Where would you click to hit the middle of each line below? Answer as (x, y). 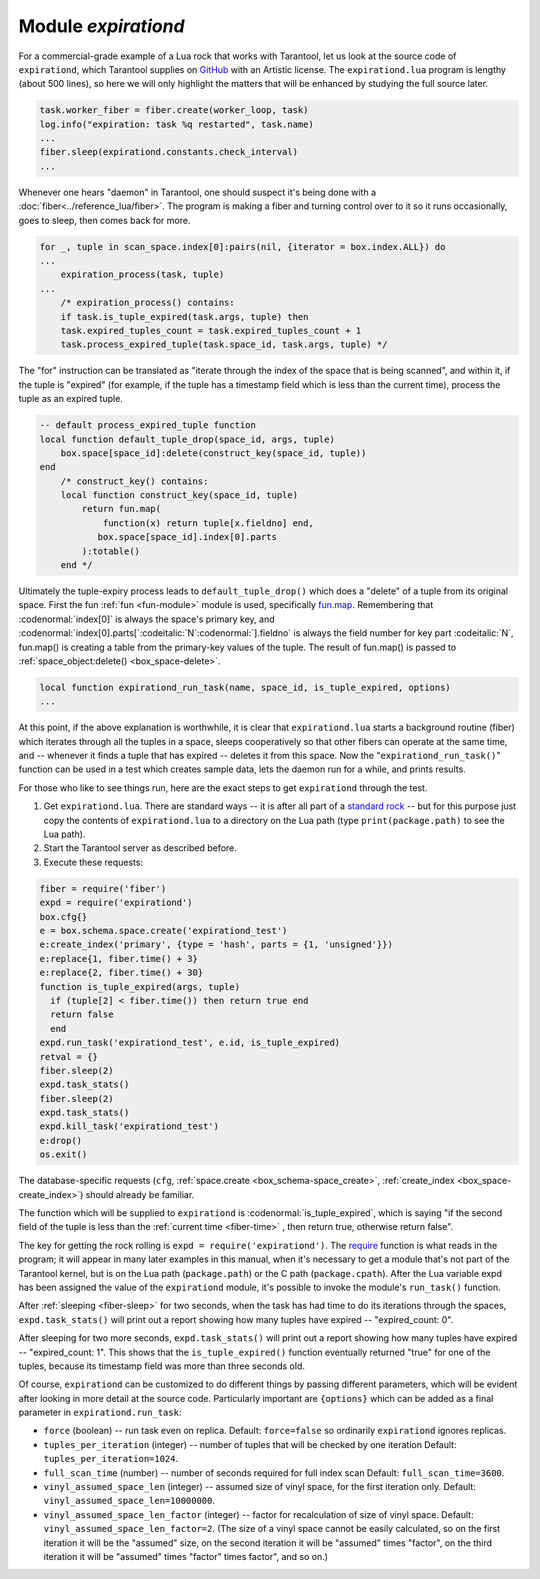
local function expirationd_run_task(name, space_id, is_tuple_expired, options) (245, 687)
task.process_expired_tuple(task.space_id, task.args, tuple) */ (224, 344)
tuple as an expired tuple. (71, 399)
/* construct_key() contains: (134, 481)
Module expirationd (101, 26)
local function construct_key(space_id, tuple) (179, 495)
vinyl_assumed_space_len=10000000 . (129, 1501)
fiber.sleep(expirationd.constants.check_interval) (169, 152)
